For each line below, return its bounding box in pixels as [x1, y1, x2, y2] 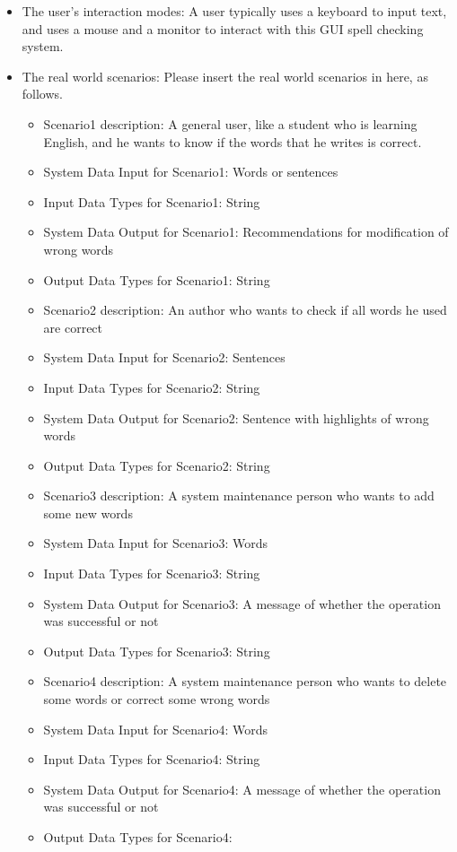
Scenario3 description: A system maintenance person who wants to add [43, 486, 435, 505]
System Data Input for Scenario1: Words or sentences [43, 162, 338, 181]
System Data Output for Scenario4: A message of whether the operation [43, 779, 441, 798]
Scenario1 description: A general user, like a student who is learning [43, 114, 417, 133]
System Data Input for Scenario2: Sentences [43, 348, 286, 367]
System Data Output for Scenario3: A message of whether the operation [43, 594, 441, 613]
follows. [22, 84, 63, 103]
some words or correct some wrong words [43, 690, 270, 709]
